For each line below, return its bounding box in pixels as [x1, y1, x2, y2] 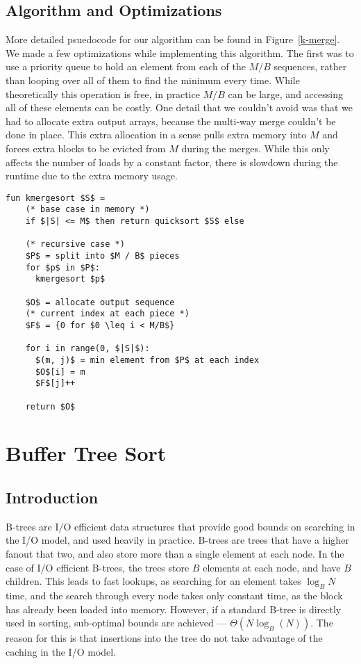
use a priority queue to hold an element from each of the [6, 59, 246, 74]
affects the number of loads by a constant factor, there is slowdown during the [6, 154, 338, 169]
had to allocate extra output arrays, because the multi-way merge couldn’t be [6, 113, 336, 128]
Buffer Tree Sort [6, 439, 167, 467]
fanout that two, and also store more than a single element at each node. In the [6, 546, 344, 560]
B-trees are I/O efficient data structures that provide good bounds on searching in [6, 519, 355, 533]
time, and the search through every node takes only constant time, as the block [6, 588, 343, 602]
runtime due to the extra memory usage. [6, 168, 178, 183]
